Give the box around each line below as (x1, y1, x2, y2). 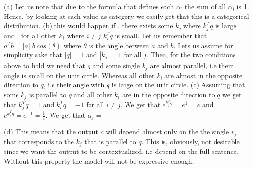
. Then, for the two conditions (146, 50, 236, 60)
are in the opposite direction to (122, 89, 215, 99)
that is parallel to (84, 136, 136, 146)
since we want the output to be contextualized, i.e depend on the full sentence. (4, 146, 238, 156)
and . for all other (4, 30, 57, 40)
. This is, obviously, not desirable (141, 136, 240, 146)
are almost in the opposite (164, 70, 243, 80)
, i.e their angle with (43, 80, 105, 90)
